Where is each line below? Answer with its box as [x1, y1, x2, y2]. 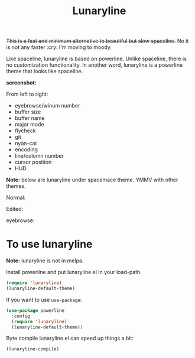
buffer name [14, 115, 45, 122]
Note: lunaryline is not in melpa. [6, 257, 84, 264]
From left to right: [6, 90, 48, 98]
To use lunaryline [6, 237, 93, 251]
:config [11, 313, 31, 319]
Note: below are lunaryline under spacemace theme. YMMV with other [6, 176, 178, 184]
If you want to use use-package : [6, 296, 82, 303]
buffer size [14, 108, 41, 116]
